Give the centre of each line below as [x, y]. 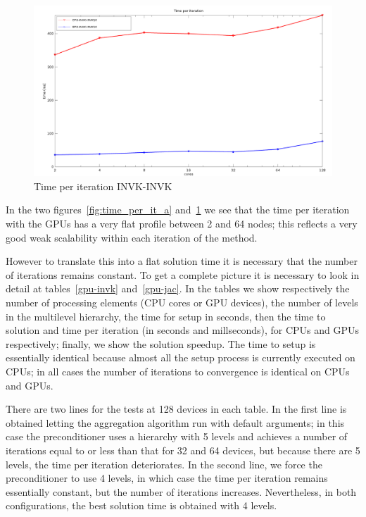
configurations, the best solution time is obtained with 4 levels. [141, 505]
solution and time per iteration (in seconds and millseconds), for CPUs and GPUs [183, 330]
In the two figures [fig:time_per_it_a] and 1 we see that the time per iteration [178, 210]
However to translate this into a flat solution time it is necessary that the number [182, 261]
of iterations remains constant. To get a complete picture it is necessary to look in [183, 274]
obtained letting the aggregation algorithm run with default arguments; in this [175, 422]
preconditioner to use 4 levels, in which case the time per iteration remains [167, 478]
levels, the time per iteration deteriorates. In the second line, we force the [164, 464]
